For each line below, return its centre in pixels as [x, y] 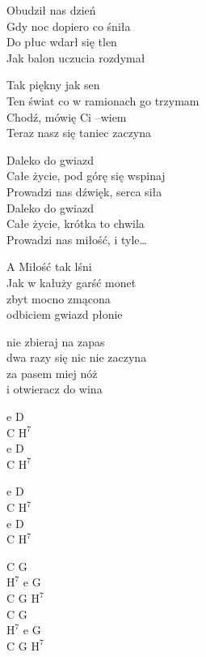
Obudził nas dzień [51, 10]
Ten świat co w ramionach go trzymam [103, 100]
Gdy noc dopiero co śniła [69, 26]
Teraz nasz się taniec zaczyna [79, 133]
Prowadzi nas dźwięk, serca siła [84, 191]
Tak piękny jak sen [53, 85]
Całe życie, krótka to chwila [76, 223]
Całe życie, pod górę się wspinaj [86, 176]
